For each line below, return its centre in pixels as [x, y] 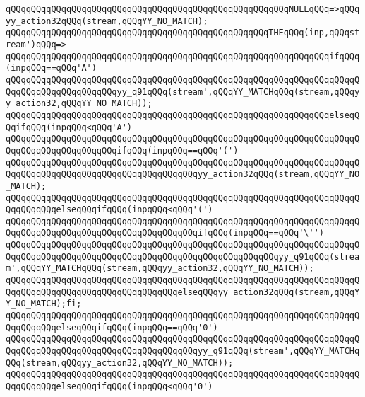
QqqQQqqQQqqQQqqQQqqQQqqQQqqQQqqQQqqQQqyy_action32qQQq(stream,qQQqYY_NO [183, 174]
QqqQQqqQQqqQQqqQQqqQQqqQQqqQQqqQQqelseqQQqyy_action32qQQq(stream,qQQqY [183, 292]
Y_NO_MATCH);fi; [44, 304]
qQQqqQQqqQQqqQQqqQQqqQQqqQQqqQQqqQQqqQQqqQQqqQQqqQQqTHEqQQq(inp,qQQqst [183, 33]
